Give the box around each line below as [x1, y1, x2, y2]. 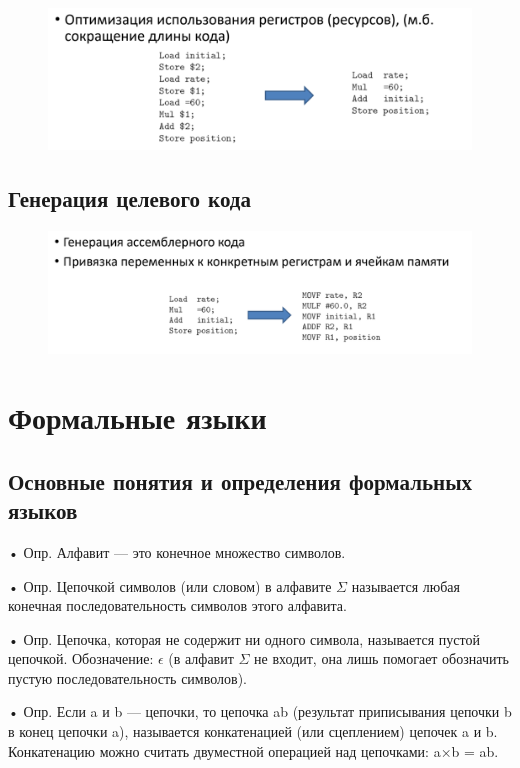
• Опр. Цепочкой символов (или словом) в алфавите [8, 575, 332, 596]
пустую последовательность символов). [8, 667, 247, 688]
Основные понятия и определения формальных [8, 465, 473, 496]
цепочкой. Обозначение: [8, 648, 154, 669]
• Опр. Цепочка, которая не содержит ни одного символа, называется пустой [8, 628, 480, 649]
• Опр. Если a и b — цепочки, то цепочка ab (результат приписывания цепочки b [8, 701, 512, 722]
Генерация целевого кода [8, 183, 251, 214]
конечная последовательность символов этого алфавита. [8, 595, 347, 616]
